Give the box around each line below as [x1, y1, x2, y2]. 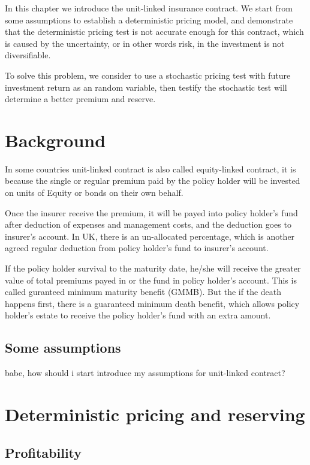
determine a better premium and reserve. [5, 93, 156, 105]
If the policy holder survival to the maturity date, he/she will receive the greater [5, 262, 301, 275]
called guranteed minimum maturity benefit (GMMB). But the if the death [5, 285, 282, 298]
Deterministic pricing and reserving [5, 401, 305, 426]
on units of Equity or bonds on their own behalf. [5, 186, 183, 199]
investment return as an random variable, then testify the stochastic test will [5, 81, 287, 93]
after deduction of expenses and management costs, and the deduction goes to [5, 218, 291, 231]
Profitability [5, 443, 82, 461]
